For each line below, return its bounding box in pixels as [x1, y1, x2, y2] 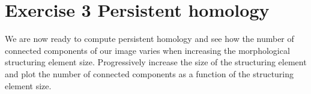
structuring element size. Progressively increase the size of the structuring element [5, 56, 307, 68]
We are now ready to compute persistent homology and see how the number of [5, 32, 294, 45]
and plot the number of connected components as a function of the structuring [5, 67, 294, 80]
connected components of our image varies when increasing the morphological [5, 44, 290, 56]
